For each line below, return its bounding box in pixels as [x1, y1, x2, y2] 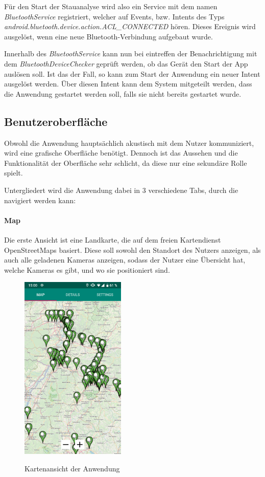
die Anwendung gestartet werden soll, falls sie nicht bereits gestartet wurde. [4, 88, 242, 99]
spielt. [4, 167, 23, 178]
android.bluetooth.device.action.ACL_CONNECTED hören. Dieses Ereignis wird [4, 21, 256, 32]
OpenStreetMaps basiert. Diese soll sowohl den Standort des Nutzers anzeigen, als [4, 244, 261, 255]
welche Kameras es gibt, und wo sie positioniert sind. [4, 264, 170, 275]
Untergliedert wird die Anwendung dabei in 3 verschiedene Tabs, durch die [4, 184, 238, 195]
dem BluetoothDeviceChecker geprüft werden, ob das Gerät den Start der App [4, 58, 248, 69]
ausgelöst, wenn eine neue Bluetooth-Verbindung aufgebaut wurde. [4, 31, 213, 41]
